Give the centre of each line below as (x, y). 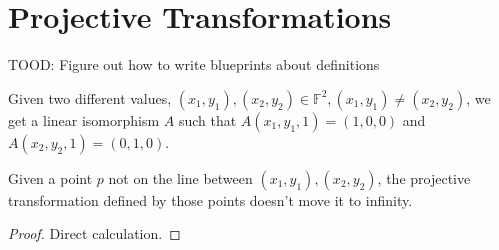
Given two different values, (90, 97)
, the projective (424, 177)
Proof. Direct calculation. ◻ (94, 233)
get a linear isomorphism (84, 119)
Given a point (50, 177)
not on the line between (180, 177)
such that (207, 119)
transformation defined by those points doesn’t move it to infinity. (210, 199)
